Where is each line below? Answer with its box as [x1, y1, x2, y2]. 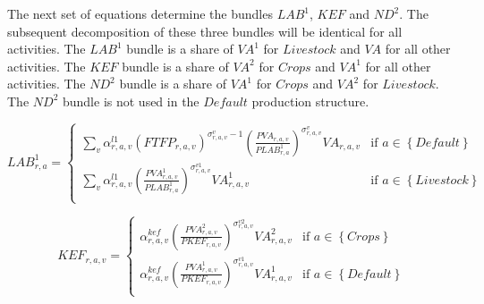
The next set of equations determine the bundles [7, 4, 273, 22]
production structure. [251, 91, 369, 110]
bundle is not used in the [62, 91, 200, 110]
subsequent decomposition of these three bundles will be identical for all [7, 21, 403, 40]
